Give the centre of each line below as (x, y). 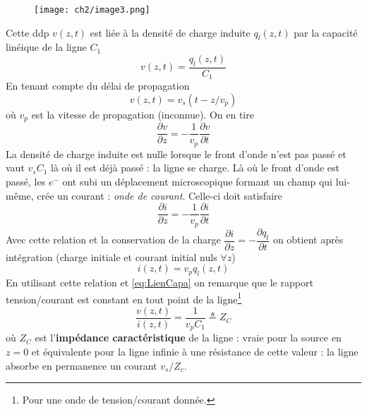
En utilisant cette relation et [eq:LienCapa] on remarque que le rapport (160, 282)
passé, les (26, 182)
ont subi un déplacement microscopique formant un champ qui (197, 182)
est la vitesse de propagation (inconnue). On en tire (143, 114)
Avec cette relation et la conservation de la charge (113, 240)
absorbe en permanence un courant (82, 365)
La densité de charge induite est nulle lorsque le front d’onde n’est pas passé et (176, 153)
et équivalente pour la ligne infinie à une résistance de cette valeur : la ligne (195, 351)
